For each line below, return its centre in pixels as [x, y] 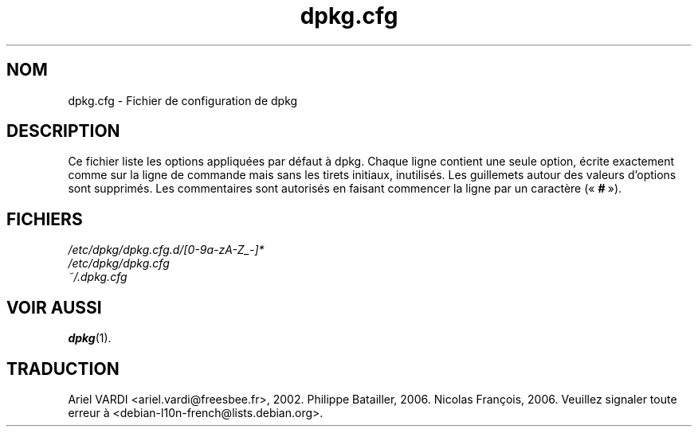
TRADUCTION [63, 369]
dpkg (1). [90, 338]
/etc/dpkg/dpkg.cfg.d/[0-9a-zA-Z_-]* [166, 250]
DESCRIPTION [63, 131]
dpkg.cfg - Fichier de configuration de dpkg [183, 100]
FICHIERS [45, 219]
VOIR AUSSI [54, 307]
